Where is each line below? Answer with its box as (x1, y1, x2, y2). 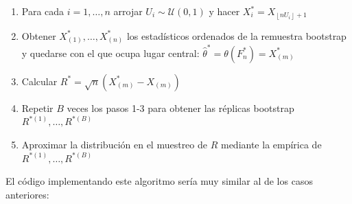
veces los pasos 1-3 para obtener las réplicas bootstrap (67, 100, 294, 115)
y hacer (209, 4, 240, 18)
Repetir (21, 100, 54, 115)
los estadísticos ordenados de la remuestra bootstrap (126, 28, 347, 43)
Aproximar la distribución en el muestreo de (21, 137, 207, 151)
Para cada (21, 4, 64, 18)
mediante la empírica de (220, 137, 322, 151)
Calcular (21, 73, 58, 88)
